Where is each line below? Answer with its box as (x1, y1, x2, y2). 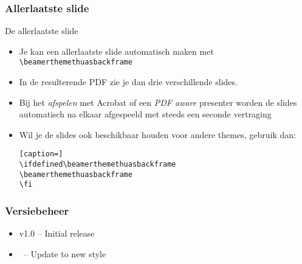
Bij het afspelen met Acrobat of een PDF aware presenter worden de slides (19, 96, 297, 108)
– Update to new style (23, 247, 106, 260)
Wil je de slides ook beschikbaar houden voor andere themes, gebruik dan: (19, 128, 296, 141)
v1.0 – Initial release (19, 227, 95, 240)
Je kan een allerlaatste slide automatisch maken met (19, 44, 214, 57)
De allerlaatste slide (5, 24, 78, 37)
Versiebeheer (5, 203, 69, 218)
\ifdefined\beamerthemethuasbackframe (19, 160, 176, 169)
